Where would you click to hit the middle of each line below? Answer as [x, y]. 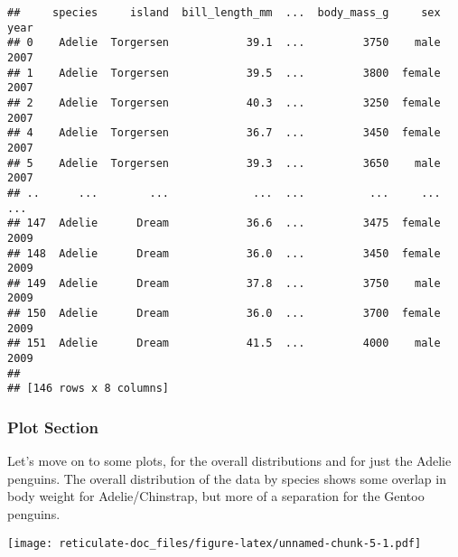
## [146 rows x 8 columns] [88, 389]
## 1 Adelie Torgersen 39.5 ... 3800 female [224, 73]
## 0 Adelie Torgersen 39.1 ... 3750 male [224, 43]
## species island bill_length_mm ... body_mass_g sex [224, 13]
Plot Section [53, 427]
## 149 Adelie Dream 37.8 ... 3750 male [224, 283]
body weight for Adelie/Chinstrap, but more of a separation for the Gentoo [216, 496]
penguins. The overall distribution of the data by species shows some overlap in [227, 478]
